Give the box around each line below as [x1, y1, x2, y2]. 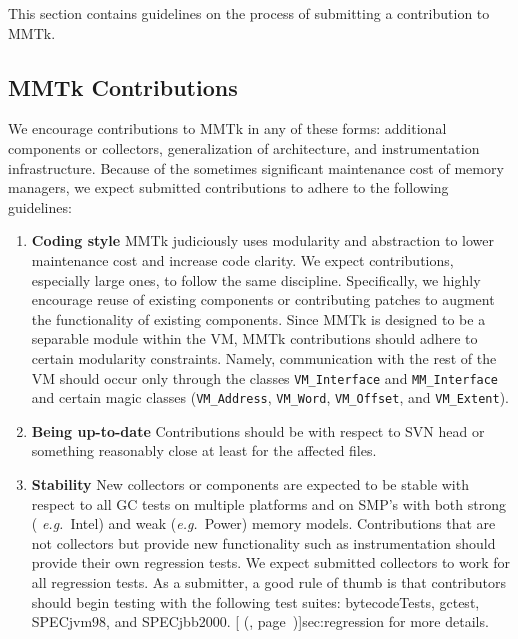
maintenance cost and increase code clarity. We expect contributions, [31, 249, 454, 270]
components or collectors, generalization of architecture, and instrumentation [8, 137, 480, 158]
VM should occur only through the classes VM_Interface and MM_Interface [31, 367, 499, 388]
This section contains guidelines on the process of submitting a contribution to [8, 3, 490, 23]
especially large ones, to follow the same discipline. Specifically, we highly [31, 269, 481, 290]
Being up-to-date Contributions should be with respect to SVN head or [31, 420, 485, 441]
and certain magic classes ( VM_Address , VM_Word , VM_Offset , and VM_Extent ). [31, 387, 510, 408]
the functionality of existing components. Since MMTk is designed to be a [31, 308, 486, 329]
